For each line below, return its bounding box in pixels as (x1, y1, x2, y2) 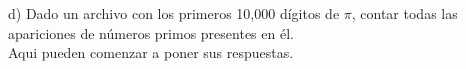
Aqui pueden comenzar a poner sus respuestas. (8, 42, 294, 63)
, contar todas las (351, 3, 458, 23)
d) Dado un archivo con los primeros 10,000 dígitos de (8, 3, 340, 23)
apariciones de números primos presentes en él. (8, 22, 294, 43)
